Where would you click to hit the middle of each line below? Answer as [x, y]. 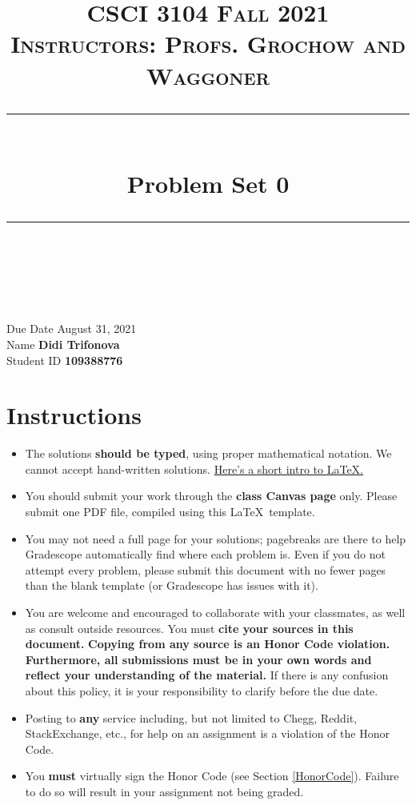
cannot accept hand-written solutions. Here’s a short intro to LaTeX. [194, 469]
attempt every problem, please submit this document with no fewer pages [206, 569]
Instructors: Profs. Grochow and [208, 44]
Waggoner [208, 75]
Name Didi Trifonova [63, 344]
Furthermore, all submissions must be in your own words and [198, 659]
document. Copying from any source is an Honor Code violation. [208, 644]
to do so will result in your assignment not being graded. [164, 791]
